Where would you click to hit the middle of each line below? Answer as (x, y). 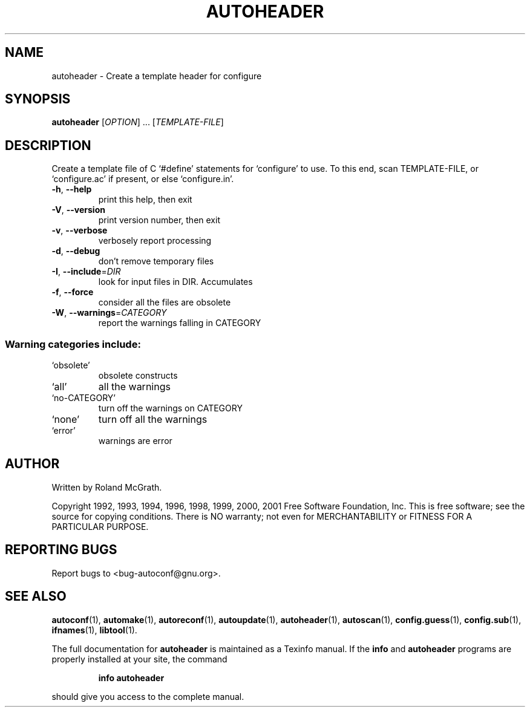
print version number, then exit (159, 220)
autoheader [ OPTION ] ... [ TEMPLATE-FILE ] (138, 122)
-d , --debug (76, 251)
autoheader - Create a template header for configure (157, 76)
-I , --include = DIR (86, 272)
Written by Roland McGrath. (107, 487)
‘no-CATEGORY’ (83, 398)
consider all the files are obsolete (165, 302)
